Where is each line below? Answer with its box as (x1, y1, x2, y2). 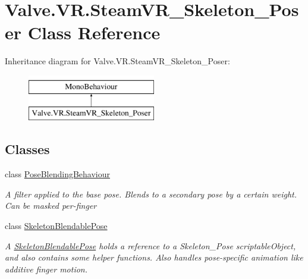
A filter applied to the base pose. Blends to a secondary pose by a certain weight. (5, 187, 297, 200)
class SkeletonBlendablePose (5, 220, 108, 232)
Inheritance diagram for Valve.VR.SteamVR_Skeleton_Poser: (5, 55, 230, 67)
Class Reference (27, 20, 161, 45)
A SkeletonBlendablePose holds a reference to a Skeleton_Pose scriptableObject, (5, 239, 296, 252)
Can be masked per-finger (5, 199, 97, 212)
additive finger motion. (5, 262, 88, 275)
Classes (5, 140, 50, 158)
